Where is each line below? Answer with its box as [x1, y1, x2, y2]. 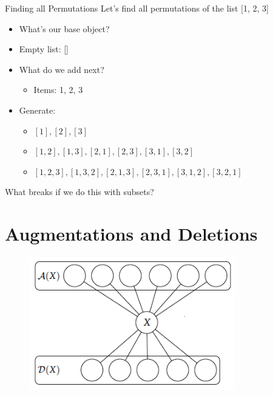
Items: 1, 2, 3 [33, 83, 83, 96]
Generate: [19, 103, 56, 116]
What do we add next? [19, 63, 104, 75]
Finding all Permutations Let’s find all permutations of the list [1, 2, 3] [5, 2, 269, 14]
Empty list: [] [19, 43, 69, 55]
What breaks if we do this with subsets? [5, 185, 154, 198]
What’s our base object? [19, 22, 110, 35]
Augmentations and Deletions [5, 221, 258, 246]
